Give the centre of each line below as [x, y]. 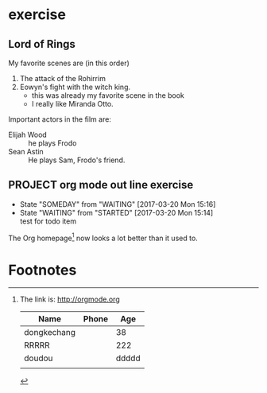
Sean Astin [26, 152]
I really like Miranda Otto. [72, 104]
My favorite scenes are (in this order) [69, 63]
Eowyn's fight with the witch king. [75, 87]
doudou [38, 358]
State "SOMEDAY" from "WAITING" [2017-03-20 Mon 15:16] [118, 204]
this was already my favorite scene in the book [108, 95]
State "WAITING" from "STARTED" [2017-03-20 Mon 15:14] [116, 212]
